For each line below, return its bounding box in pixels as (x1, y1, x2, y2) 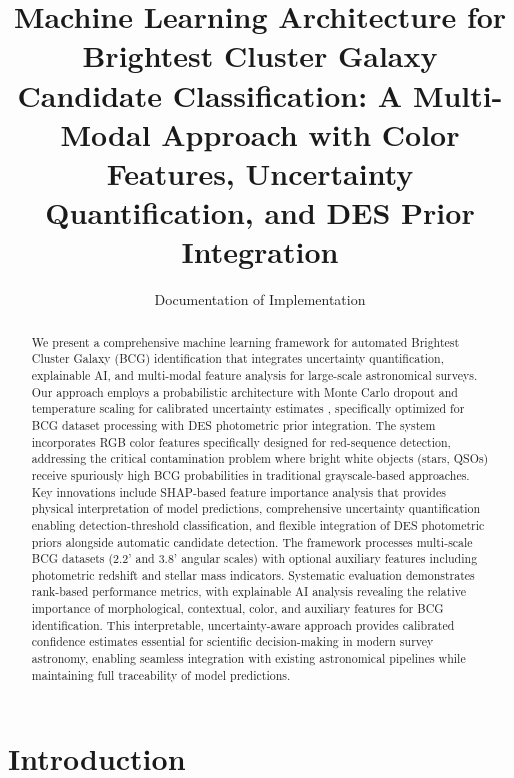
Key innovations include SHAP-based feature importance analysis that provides (31, 483, 446, 500)
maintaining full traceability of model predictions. (31, 666, 291, 683)
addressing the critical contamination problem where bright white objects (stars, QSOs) (31, 450, 489, 467)
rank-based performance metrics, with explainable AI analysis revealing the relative (31, 583, 466, 600)
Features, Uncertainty (106, 152, 414, 193)
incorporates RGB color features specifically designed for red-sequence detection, (31, 433, 451, 450)
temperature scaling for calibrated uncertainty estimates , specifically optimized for (31, 400, 465, 417)
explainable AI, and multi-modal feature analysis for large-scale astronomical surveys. (31, 366, 478, 383)
